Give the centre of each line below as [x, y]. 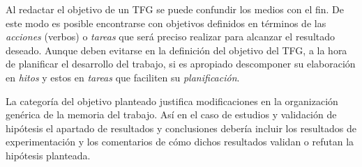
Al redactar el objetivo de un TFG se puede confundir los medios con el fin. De [175, 9]
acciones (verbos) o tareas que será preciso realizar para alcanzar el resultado [171, 37]
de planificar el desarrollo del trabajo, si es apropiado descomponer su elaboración [181, 64]
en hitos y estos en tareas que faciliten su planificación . [123, 77]
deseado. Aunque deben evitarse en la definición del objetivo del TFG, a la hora [176, 50]
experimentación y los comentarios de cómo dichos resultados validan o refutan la [180, 142]
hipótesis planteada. [48, 155]
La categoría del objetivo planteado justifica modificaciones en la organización [172, 101]
